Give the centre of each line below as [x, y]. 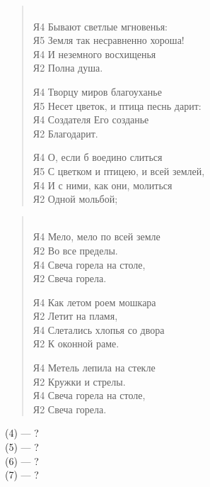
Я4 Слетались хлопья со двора [99, 329]
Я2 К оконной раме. [76, 343]
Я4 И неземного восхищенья [94, 54]
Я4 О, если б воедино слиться [98, 157]
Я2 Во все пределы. [75, 250]
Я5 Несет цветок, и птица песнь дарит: [117, 105]
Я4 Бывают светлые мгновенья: [100, 26]
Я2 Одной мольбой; [75, 199]
